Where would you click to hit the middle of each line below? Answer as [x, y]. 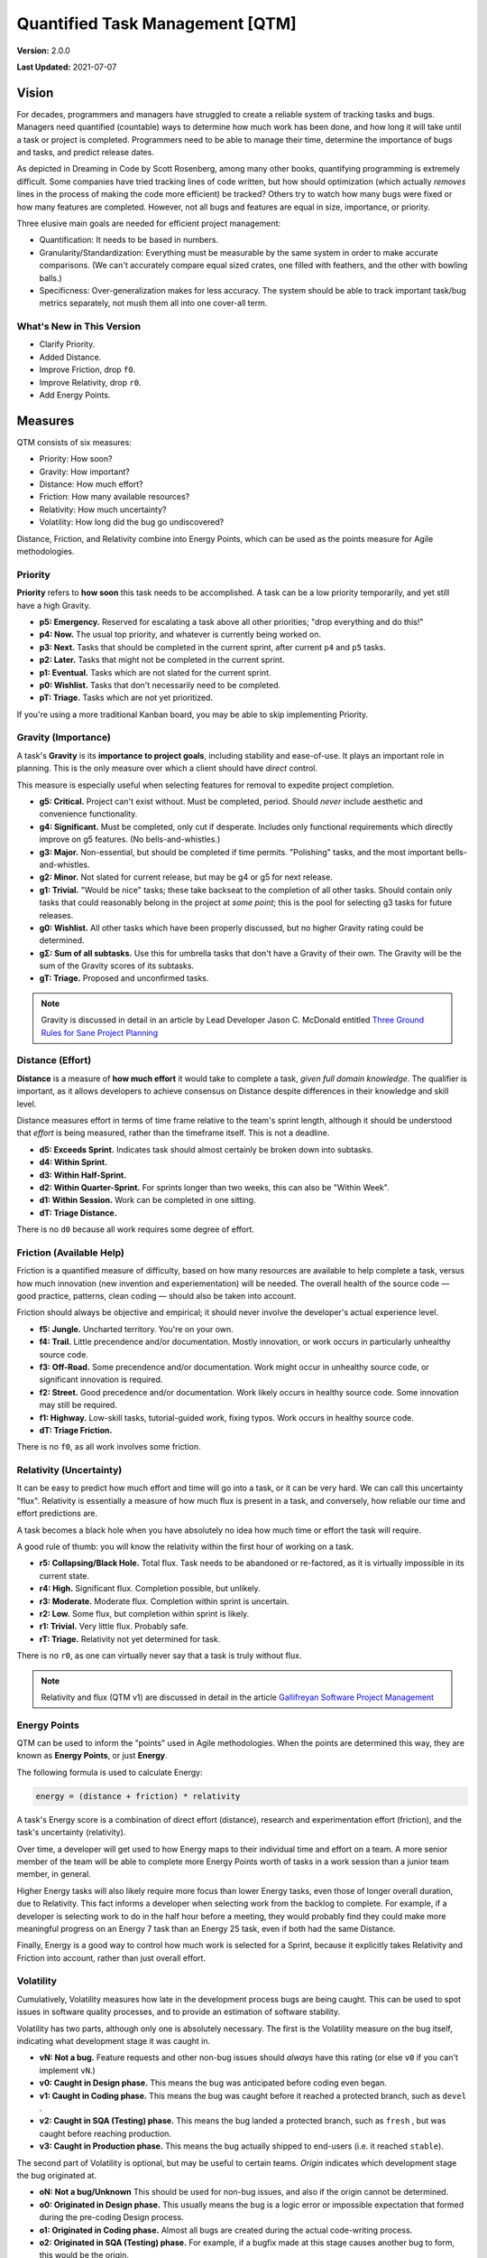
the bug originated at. [57, 2175]
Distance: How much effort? [91, 484]
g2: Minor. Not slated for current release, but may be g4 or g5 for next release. [186, 877]
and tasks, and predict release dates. [86, 153]
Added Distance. [70, 357]
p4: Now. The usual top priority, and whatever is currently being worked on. [180, 634]
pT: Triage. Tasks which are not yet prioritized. [126, 698]
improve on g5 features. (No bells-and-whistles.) [130, 839]
